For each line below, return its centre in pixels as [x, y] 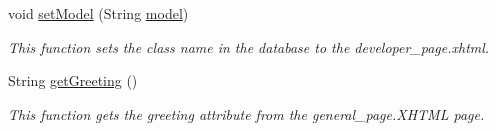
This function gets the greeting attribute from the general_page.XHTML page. [246, 113]
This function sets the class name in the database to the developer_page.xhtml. [249, 46]
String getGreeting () [73, 80]
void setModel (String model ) [98, 13]
